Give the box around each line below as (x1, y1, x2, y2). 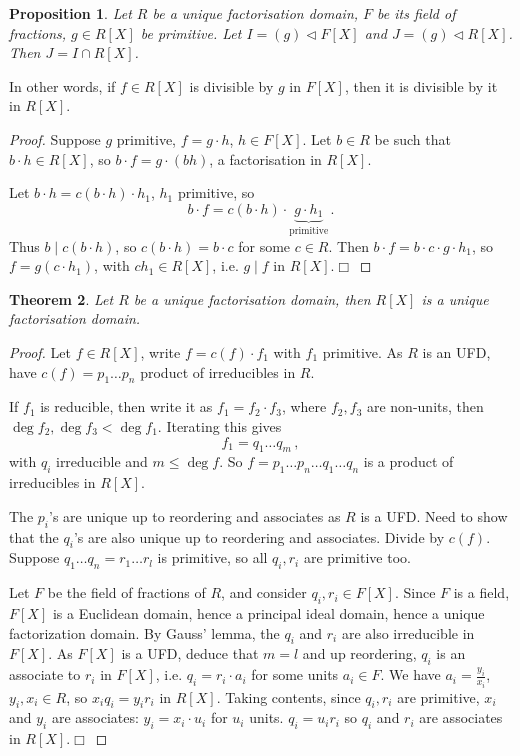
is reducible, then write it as (40, 396, 213, 417)
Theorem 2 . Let (9, 288, 114, 309)
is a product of (363, 451, 454, 472)
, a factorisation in (209, 148, 322, 169)
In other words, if (9, 75, 116, 96)
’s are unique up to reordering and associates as (49, 505, 341, 526)
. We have (380, 664, 441, 685)
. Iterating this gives (157, 416, 282, 436)
